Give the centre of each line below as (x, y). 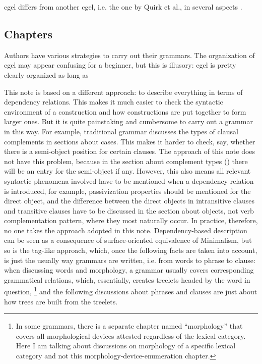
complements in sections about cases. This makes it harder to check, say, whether (130, 141)
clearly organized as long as (46, 74)
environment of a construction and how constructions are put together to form (125, 111)
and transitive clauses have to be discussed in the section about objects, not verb (129, 210)
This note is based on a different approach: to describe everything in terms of (123, 92)
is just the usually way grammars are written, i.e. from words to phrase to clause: (130, 260)
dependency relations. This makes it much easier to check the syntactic (114, 102)
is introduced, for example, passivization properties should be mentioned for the (127, 191)
